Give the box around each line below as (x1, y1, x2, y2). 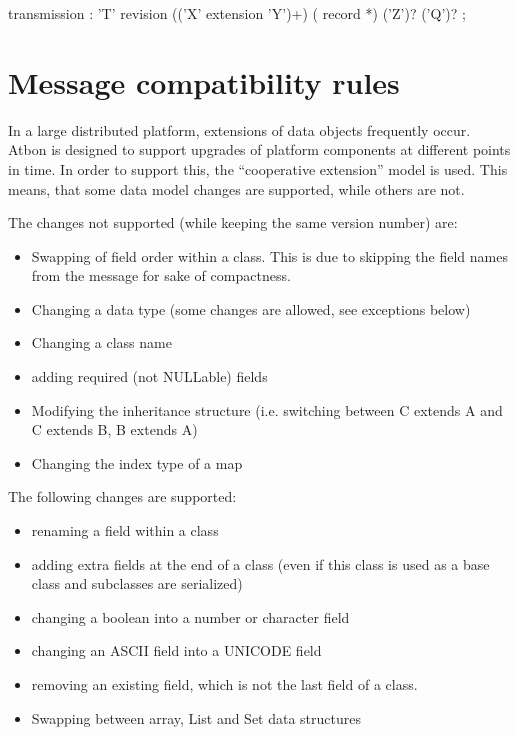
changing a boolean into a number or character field (31, 606, 350, 627)
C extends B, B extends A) (31, 419, 198, 440)
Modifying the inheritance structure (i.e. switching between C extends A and (31, 399, 503, 420)
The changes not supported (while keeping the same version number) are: (8, 212, 458, 233)
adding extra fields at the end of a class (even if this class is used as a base (31, 553, 490, 574)
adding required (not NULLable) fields (31, 366, 268, 387)
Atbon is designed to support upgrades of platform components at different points (8, 139, 511, 160)
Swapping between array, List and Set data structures (31, 707, 362, 728)
